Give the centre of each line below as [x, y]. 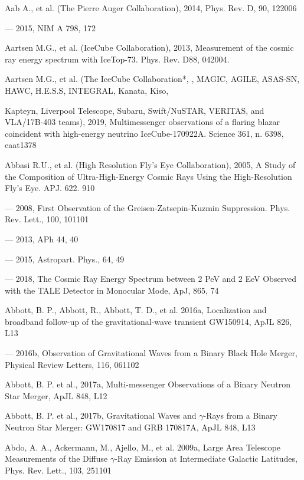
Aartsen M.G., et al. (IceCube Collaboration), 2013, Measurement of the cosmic [149, 47]
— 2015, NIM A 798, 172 [50, 27]
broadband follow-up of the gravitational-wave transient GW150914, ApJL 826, [148, 321]
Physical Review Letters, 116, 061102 [72, 364]
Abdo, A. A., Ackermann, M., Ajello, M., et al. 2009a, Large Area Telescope [143, 447]
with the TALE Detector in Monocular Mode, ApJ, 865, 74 [112, 290]
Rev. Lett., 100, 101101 [47, 219]
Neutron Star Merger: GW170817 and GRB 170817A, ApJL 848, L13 [130, 427]
